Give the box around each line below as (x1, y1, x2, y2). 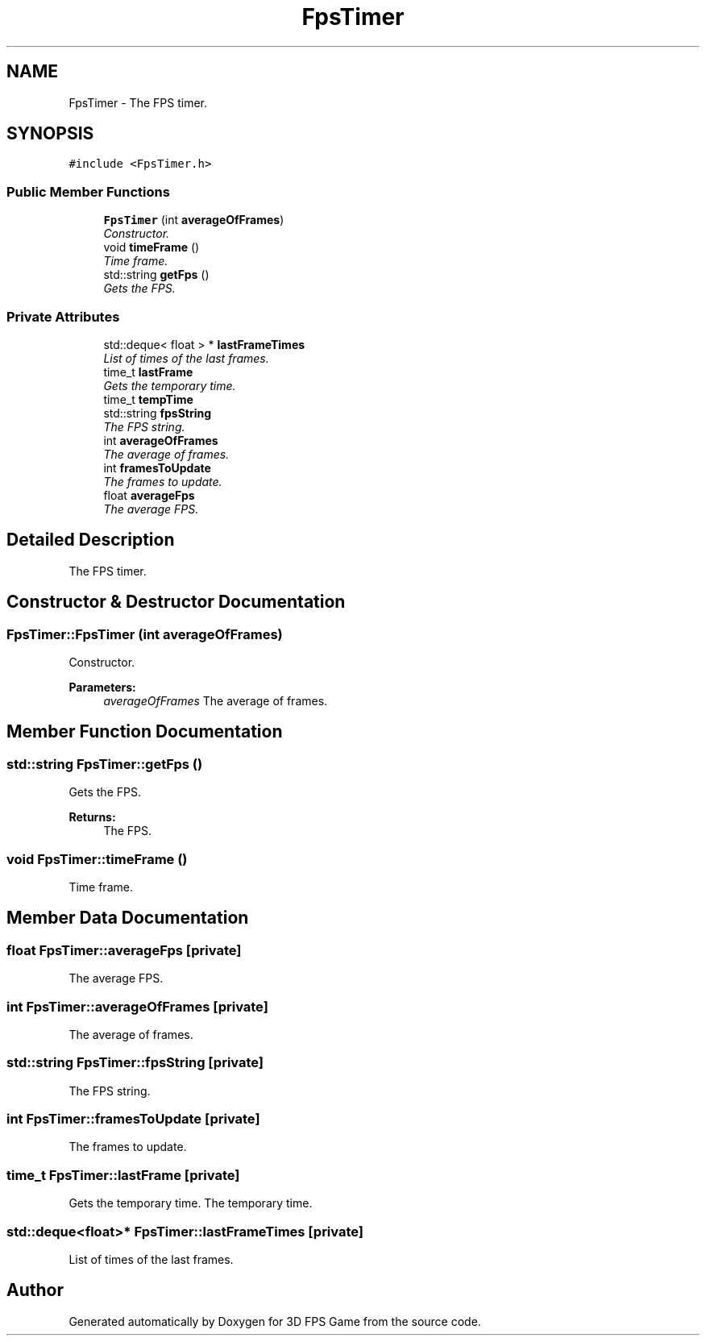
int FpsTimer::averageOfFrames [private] (6, 998, 268, 1015)
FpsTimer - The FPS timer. (69, 95, 207, 110)
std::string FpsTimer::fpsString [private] (6, 1054, 264, 1071)
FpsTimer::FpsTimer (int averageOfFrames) (6, 625, 283, 642)
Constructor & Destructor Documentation (6, 592, 346, 613)
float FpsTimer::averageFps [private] (6, 941, 242, 958)
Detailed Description (6, 530, 175, 551)
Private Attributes (6, 308, 120, 325)
